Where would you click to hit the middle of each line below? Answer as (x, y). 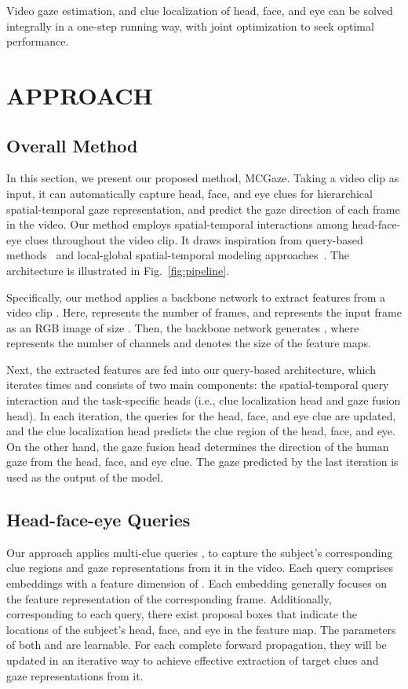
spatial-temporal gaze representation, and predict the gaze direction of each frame (203, 209)
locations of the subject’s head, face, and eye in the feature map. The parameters (201, 629)
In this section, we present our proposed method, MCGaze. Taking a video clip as (203, 178)
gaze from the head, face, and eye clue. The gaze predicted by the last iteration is (202, 462)
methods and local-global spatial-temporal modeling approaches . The (178, 255)
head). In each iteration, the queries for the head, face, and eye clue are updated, (201, 415)
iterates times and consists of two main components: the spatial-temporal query (198, 385)
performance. (38, 41)
